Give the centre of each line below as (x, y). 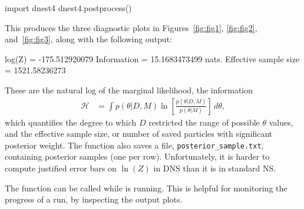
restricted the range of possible (204, 122)
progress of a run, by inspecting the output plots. (94, 199)
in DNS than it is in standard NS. (215, 168)
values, (281, 122)
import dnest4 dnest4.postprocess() (68, 8)
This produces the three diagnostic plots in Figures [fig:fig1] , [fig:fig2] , (131, 27)
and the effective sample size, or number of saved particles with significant (139, 134)
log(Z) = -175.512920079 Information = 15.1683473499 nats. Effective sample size (152, 58)
